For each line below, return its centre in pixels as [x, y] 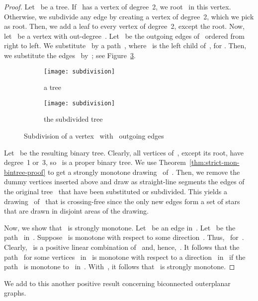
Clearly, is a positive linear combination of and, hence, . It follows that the [122, 247]
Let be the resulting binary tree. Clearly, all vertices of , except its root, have [124, 152]
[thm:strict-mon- [215, 162]
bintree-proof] [25, 172]
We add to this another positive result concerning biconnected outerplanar [117, 283]
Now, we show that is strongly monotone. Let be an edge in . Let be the [120, 227]
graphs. [15, 293]
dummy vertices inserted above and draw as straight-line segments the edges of [124, 182]
